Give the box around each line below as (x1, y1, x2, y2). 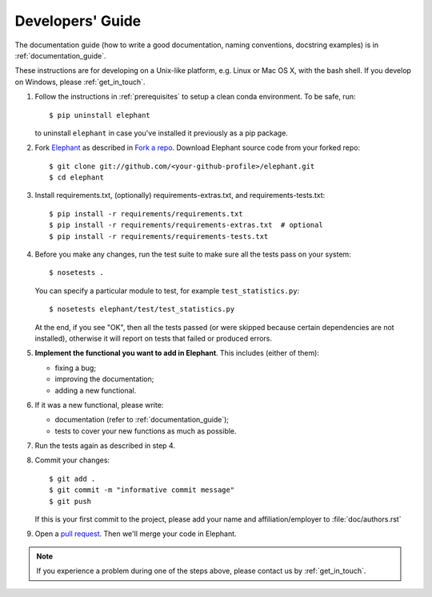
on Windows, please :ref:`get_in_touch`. (14, 77, 146, 87)
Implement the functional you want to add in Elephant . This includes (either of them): (34, 349, 320, 358)
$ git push (49, 497, 92, 506)
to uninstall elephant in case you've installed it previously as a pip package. (34, 128, 288, 138)
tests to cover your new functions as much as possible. (54, 426, 237, 436)
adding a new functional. (54, 385, 137, 395)
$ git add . (49, 474, 96, 483)
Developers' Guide (14, 12, 142, 30)
